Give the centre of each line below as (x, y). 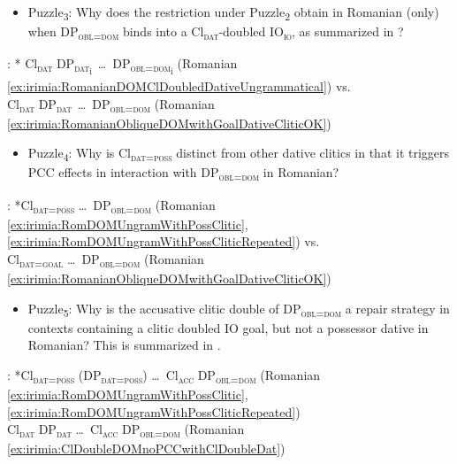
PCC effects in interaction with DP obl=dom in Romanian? (183, 174)
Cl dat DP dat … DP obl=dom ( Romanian (111, 104)
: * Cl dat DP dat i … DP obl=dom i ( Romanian (122, 66)
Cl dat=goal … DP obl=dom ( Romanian (106, 259)
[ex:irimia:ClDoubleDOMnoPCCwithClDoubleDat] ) (146, 449)
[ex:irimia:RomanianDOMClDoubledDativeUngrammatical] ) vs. (179, 85)
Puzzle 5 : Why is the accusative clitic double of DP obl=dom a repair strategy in (239, 309)
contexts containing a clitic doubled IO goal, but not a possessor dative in (228, 327)
